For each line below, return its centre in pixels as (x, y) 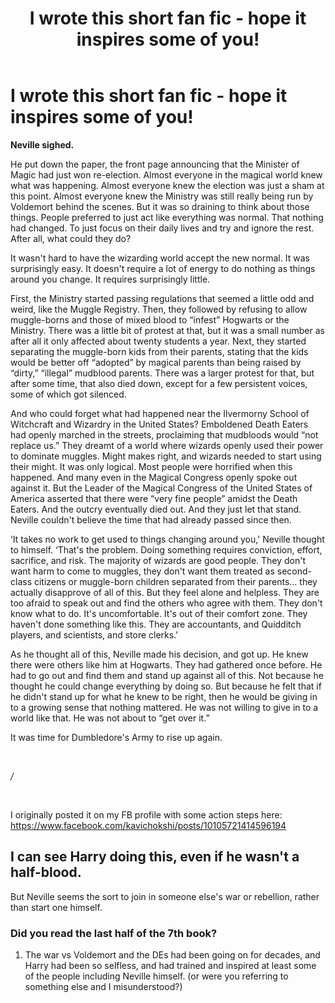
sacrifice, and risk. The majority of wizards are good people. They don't (158, 560)
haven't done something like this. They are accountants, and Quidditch (156, 624)
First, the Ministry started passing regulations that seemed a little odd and (162, 298)
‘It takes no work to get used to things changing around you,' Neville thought (167, 539)
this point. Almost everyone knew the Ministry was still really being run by (162, 196)
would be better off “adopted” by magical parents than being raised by (156, 362)
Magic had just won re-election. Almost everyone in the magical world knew (166, 174)
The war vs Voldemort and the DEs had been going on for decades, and (172, 955)
